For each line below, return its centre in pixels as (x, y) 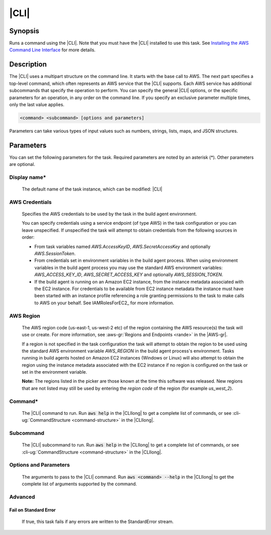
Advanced (22, 497)
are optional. (22, 164)
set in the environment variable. (54, 372)
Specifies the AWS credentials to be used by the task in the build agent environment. (109, 214)
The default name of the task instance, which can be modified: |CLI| (92, 189)
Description (28, 65)
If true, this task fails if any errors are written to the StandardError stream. (98, 521)
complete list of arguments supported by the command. (80, 484)
